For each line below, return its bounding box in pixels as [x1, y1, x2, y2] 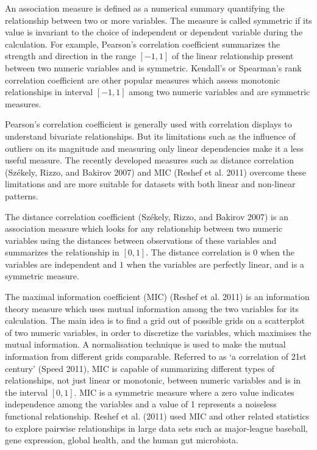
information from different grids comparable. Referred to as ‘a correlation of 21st [5, 350, 307, 363]
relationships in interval [5, 85, 93, 98]
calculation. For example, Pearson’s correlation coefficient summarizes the [5, 37, 280, 50]
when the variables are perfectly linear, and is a [126, 257, 304, 270]
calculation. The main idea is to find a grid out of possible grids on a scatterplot [5, 314, 305, 327]
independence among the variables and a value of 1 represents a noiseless [5, 398, 277, 410]
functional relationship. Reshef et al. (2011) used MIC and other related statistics [5, 410, 310, 422]
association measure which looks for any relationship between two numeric [5, 222, 283, 235]
